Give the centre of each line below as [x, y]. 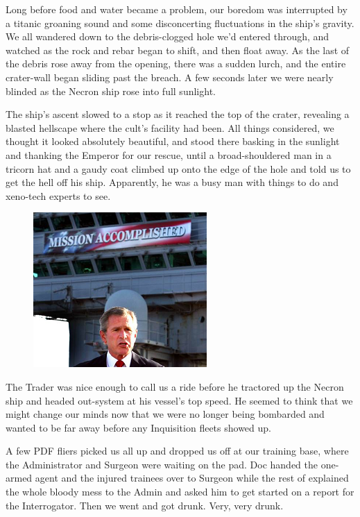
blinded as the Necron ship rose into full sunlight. [111, 91]
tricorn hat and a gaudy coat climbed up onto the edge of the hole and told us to [178, 168]
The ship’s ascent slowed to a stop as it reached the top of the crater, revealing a [178, 114]
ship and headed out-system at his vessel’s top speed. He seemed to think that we [179, 400]
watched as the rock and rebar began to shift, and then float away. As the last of [178, 50]
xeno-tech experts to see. [58, 195]
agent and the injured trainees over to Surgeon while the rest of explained [192, 478]
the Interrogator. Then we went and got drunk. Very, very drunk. [145, 505]
